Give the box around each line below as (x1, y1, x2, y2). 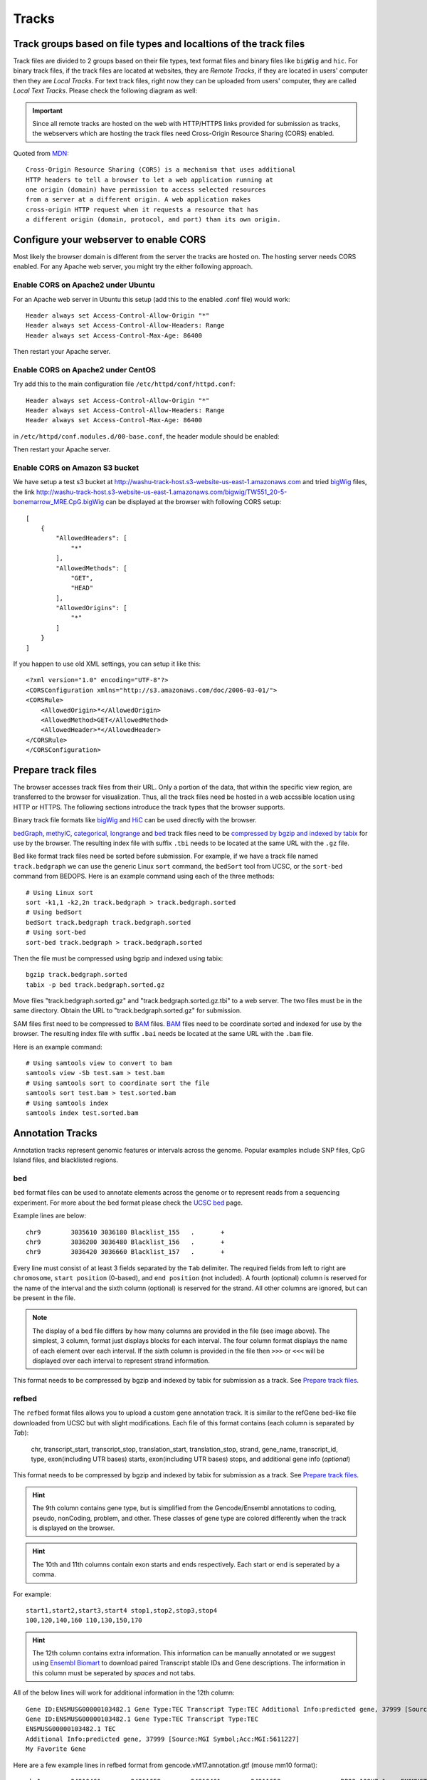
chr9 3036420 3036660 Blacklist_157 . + (26, 1248, 225, 1256)
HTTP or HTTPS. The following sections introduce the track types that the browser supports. (13, 802, 285, 811)
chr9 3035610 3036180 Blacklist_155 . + (26, 1228, 225, 1236)
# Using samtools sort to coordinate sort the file (26, 1079, 210, 1087)
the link (13, 488, 35, 496)
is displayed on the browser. (32, 1524, 115, 1532)
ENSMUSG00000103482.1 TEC (26, 1725, 117, 1733)
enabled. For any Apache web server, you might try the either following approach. (13, 262, 253, 271)
